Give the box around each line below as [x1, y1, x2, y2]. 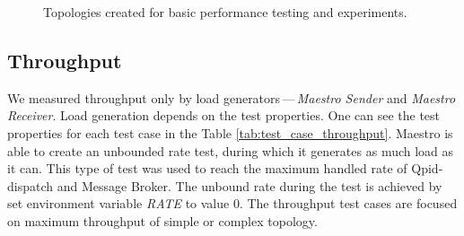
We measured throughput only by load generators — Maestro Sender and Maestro [7, 88, 456, 107]
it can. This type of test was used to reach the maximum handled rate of [7, 159, 407, 178]
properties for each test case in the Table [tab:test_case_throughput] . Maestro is [7, 123, 453, 142]
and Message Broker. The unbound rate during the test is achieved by [57, 176, 442, 195]
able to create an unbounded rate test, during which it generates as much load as [7, 141, 454, 160]
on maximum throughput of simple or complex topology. [7, 211, 318, 230]
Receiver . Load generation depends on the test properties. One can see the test [7, 106, 441, 125]
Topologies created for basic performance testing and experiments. [43, 3, 407, 21]
